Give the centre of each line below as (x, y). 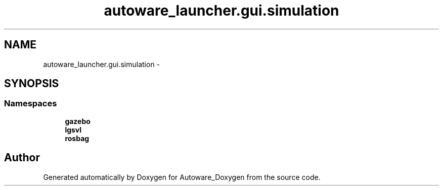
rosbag (77, 138)
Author (22, 158)
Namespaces (31, 104)
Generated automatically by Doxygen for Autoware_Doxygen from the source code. (182, 177)
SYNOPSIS (32, 84)
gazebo (78, 121)
